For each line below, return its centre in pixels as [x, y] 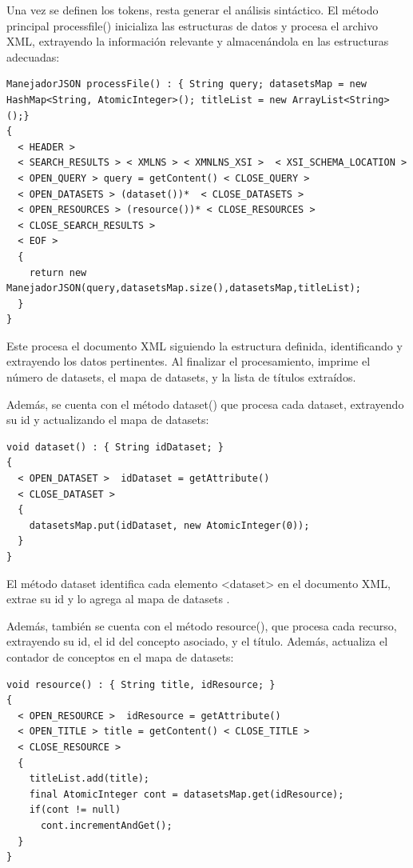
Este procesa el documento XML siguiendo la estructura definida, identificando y [205, 345]
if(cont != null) [75, 810]
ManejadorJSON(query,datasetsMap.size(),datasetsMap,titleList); [184, 288]
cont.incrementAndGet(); [106, 825]
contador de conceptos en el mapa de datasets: [120, 656]
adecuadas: [33, 56]
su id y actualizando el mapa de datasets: [108, 420]
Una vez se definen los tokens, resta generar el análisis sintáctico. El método [193, 10]
